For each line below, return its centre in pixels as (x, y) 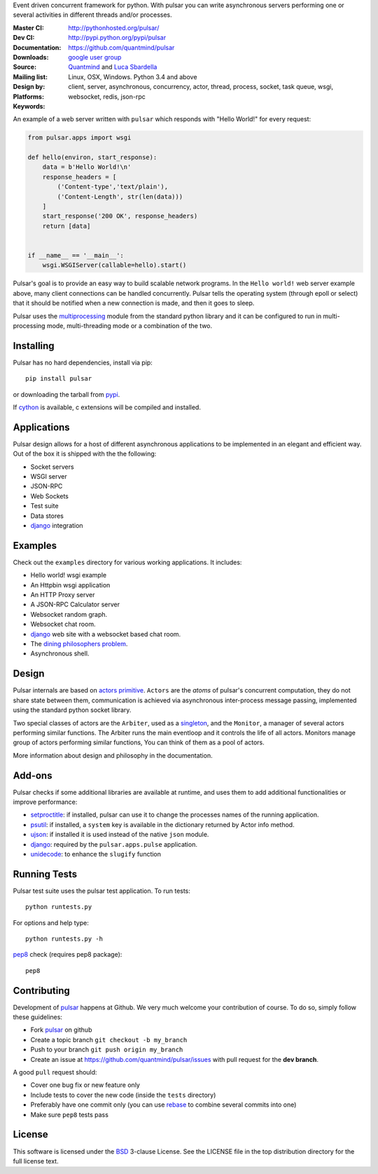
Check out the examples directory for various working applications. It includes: (127, 562)
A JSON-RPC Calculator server (75, 605)
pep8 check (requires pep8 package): (68, 955)
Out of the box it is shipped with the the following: (85, 454)
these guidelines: (38, 1017)
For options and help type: (51, 922)
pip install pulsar (59, 379)
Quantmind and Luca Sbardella (113, 67)
